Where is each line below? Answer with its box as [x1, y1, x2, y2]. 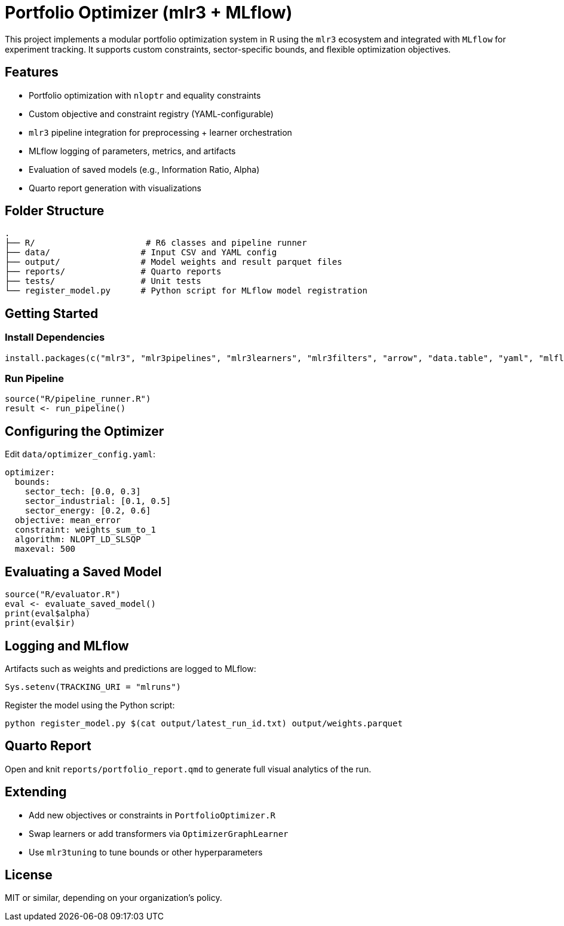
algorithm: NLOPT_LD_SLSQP [14, 534, 141, 545]
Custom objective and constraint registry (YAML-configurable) [29, 108, 274, 119]
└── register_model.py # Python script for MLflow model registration [5, 286, 367, 296]
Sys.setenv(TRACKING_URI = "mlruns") [5, 681, 182, 692]
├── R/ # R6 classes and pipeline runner [5, 238, 307, 248]
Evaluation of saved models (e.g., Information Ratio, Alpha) [29, 164, 260, 175]
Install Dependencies [5, 331, 105, 344]
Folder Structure [5, 203, 105, 219]
